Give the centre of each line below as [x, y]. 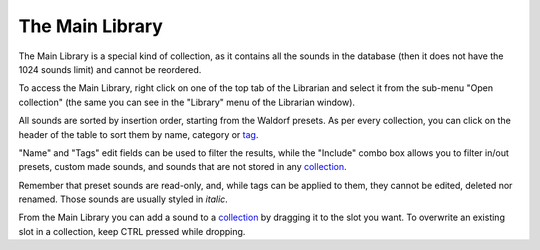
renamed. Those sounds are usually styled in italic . [123, 199]
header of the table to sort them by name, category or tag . [138, 134]
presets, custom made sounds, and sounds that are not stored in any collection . [182, 167]
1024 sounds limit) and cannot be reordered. [110, 69]
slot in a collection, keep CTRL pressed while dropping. [132, 231]
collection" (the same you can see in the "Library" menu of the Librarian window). [186, 102]
